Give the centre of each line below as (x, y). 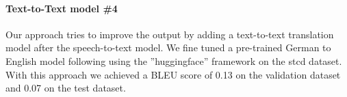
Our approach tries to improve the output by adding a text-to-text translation (170, 34)
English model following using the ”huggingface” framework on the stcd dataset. (174, 60)
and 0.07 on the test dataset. (66, 88)
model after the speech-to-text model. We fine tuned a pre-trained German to (168, 47)
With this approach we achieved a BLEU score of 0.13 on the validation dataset (173, 74)
